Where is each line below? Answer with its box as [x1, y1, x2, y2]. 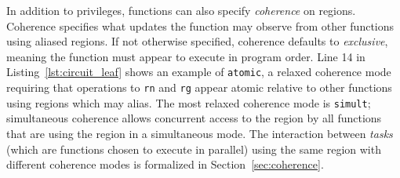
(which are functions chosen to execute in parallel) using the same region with [6, 140, 381, 157]
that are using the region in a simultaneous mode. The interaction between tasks [6, 125, 393, 141]
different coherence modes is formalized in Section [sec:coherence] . [6, 156, 324, 173]
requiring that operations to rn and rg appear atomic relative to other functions [6, 79, 392, 96]
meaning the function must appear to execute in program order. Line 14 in [6, 48, 365, 64]
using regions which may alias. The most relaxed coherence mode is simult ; [6, 94, 371, 111]
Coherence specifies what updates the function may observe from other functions [6, 17, 395, 34]
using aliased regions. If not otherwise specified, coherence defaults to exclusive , [6, 33, 388, 49]
